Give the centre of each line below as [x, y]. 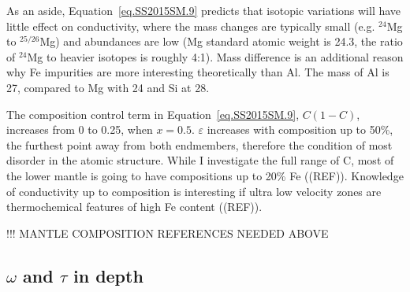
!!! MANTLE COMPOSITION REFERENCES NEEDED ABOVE [168, 233]
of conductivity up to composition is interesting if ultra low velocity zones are [194, 191]
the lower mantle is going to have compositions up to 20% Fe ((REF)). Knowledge [205, 175]
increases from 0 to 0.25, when [80, 129]
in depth [108, 275]
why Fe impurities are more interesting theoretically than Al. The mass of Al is [198, 72]
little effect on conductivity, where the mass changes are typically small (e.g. [191, 26]
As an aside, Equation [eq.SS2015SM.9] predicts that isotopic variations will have [204, 10]
